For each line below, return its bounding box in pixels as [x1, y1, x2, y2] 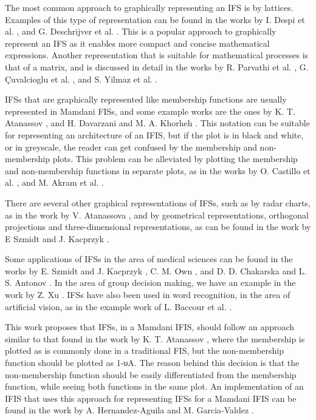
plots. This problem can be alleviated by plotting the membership [52, 152, 298, 165]
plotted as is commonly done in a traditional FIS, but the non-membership [5, 344, 284, 357]
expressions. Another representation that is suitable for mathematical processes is [5, 49, 309, 61]
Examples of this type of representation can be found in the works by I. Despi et [5, 13, 305, 25]
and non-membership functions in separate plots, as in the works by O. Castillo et [5, 164, 311, 177]
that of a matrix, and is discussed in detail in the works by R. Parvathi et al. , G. [5, 60, 309, 73]
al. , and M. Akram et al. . [5, 176, 105, 189]
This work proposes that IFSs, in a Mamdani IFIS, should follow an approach [5, 320, 295, 333]
